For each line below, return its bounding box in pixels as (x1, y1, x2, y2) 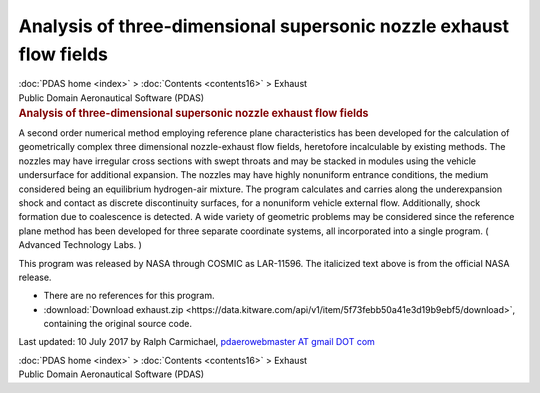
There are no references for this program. (43, 290, 215, 302)
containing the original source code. (43, 318, 192, 330)
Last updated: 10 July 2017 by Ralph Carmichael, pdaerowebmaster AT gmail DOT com (18, 336, 375, 348)
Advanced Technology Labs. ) (18, 239, 142, 251)
